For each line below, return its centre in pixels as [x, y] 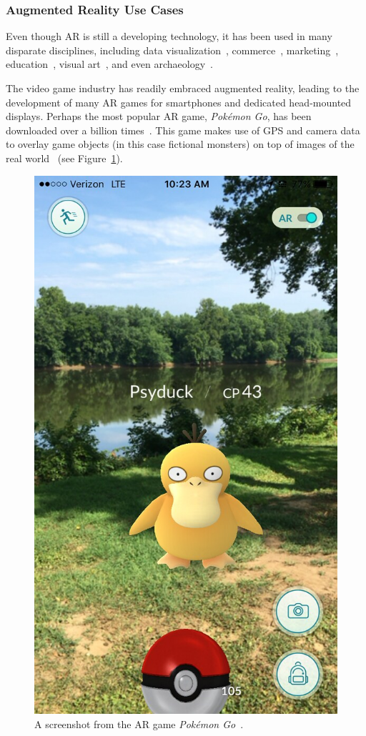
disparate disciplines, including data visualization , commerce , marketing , [172, 50]
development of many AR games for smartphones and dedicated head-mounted [179, 102]
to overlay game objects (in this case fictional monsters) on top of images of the [180, 144]
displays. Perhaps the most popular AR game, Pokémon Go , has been [159, 116]
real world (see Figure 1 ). [64, 158]
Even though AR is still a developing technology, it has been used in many [169, 36]
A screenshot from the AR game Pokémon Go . [139, 723]
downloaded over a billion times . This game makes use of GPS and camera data [183, 130]
